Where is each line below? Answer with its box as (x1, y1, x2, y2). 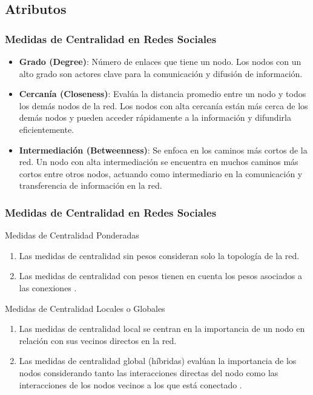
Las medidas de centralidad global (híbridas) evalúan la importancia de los (19, 354, 297, 367)
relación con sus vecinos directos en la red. (19, 334, 177, 346)
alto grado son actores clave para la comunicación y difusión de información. (19, 67, 303, 79)
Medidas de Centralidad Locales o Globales (5, 302, 165, 314)
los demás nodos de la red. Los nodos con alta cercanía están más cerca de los (19, 99, 308, 112)
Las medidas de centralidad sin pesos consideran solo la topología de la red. (19, 249, 300, 262)
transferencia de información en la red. (19, 179, 162, 192)
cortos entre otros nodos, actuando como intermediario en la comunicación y (19, 167, 303, 180)
